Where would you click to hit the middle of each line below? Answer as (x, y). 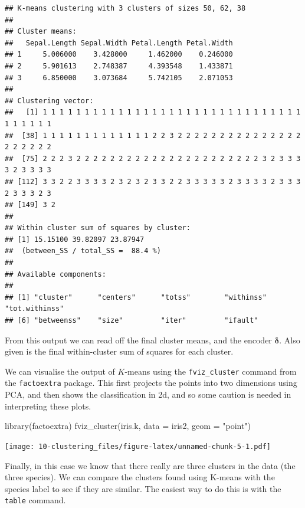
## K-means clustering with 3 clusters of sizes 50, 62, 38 (125, 8)
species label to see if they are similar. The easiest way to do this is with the (143, 488)
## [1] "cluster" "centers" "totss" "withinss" (136, 297)
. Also (290, 340)
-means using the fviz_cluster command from (211, 371)
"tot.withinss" (35, 309)
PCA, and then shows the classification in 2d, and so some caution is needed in (148, 394)
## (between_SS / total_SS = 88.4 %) (83, 251)
